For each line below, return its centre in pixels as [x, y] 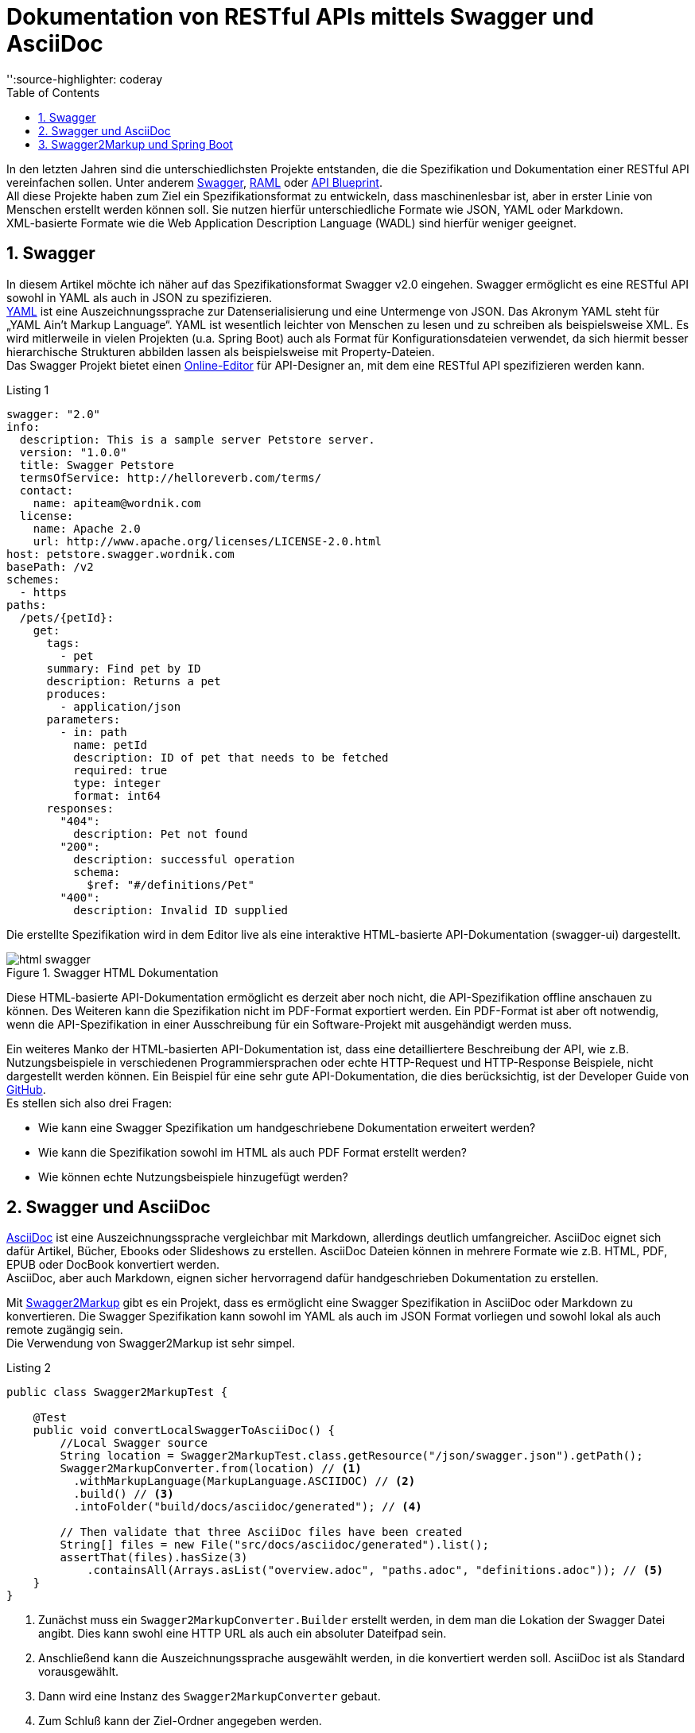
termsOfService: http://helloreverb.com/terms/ [171, 477]
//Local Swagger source [134, 1443]
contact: [47, 490]
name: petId [111, 744]
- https [43, 592]
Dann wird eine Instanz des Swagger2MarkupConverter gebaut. [210, 1696]
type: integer [117, 783]
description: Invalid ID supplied [181, 910]
